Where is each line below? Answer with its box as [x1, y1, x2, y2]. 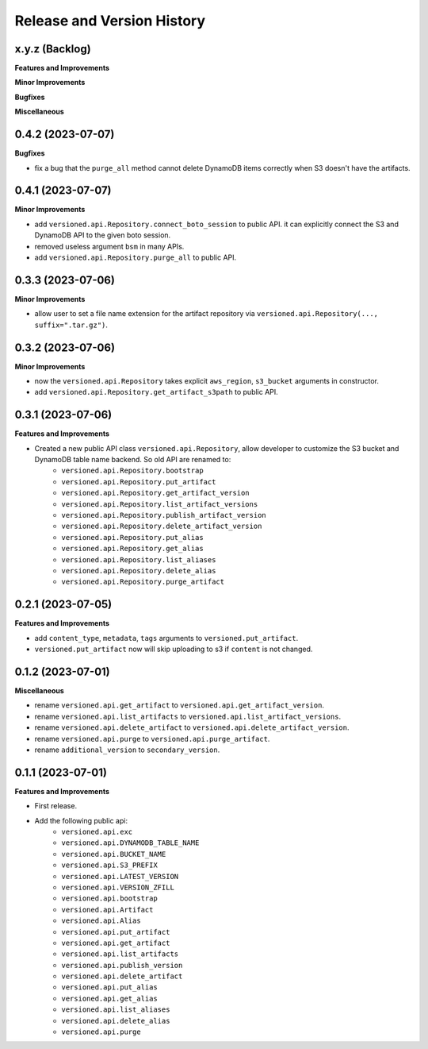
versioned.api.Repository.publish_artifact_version [61, 511, 267, 520]
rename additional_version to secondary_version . [34, 745, 220, 754]
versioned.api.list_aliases [61, 1005, 170, 1014]
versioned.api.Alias [61, 916, 142, 925]
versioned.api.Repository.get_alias [61, 544, 204, 553]
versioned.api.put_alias [61, 983, 158, 992]
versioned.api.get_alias [61, 993, 158, 1003]
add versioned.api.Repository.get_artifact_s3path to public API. [34, 388, 279, 397]
